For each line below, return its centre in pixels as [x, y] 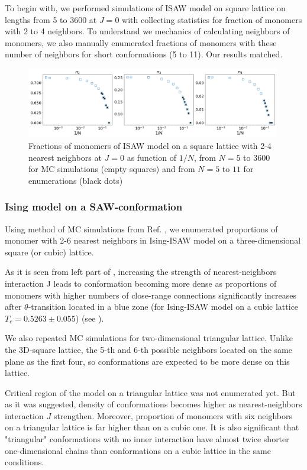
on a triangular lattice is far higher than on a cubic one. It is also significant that [152, 427]
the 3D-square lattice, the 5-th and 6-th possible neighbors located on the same [148, 349]
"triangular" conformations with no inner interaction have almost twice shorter [147, 439]
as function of [151, 157]
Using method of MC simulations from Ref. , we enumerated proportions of [141, 228]
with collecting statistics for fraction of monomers [212, 19]
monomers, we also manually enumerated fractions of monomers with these [141, 42]
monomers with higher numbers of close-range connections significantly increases [151, 295]
